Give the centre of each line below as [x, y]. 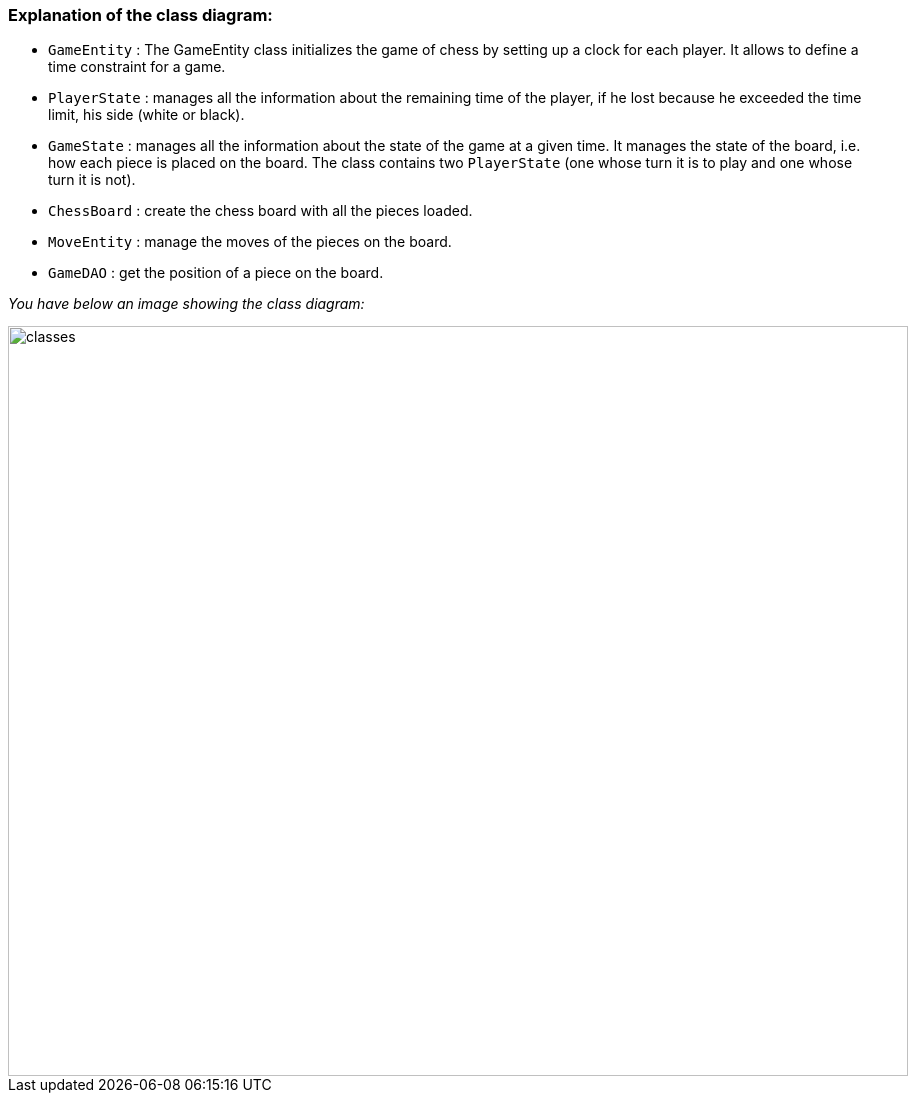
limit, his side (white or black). [146, 115]
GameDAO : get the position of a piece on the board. [216, 273]
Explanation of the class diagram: [140, 15]
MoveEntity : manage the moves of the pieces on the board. [250, 242]
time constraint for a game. [137, 67]
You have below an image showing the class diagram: [186, 304]
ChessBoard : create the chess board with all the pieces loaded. [260, 211]
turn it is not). [92, 180]
